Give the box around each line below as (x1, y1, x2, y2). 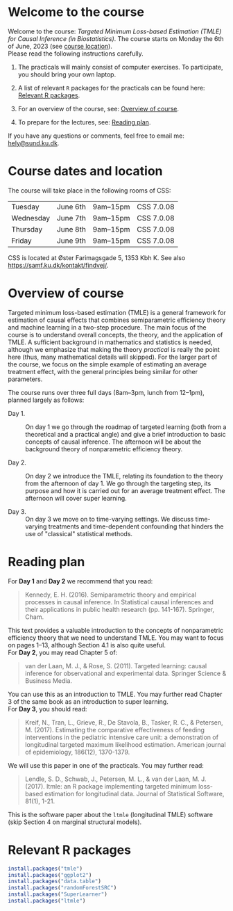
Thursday (11, 224, 43, 234)
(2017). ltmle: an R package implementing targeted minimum (24, 782, 197, 790)
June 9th (56, 236, 86, 245)
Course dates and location (8, 163, 163, 179)
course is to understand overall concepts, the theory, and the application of (8, 330, 223, 339)
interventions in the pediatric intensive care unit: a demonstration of (24, 733, 219, 741)
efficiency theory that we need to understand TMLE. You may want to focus (8, 634, 224, 642)
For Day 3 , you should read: (8, 704, 87, 713)
